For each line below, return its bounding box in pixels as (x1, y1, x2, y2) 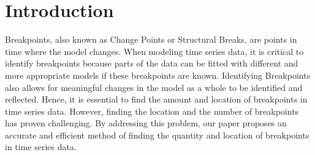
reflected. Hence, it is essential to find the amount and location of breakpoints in (5, 93, 308, 106)
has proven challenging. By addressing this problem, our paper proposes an (5, 117, 287, 129)
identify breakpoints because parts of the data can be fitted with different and (5, 57, 298, 70)
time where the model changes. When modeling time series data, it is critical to (5, 45, 304, 57)
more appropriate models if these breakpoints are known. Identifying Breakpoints (5, 68, 311, 81)
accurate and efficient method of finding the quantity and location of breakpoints (5, 128, 309, 141)
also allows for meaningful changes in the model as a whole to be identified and (5, 81, 303, 93)
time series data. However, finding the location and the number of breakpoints (5, 104, 299, 117)
